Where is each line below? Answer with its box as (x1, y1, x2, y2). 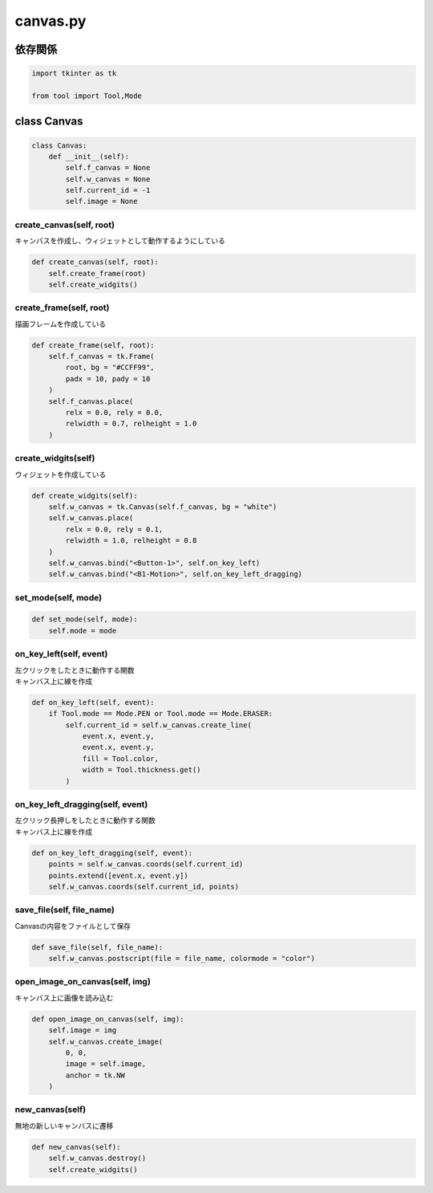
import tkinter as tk (31, 69, 117, 78)
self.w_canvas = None (65, 174, 151, 184)
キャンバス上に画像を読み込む (14, 992, 114, 1003)
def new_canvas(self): (31, 1142, 121, 1151)
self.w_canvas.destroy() (48, 1154, 147, 1163)
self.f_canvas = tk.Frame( (48, 352, 156, 361)
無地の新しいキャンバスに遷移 (14, 1121, 114, 1130)
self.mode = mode (48, 626, 117, 635)
